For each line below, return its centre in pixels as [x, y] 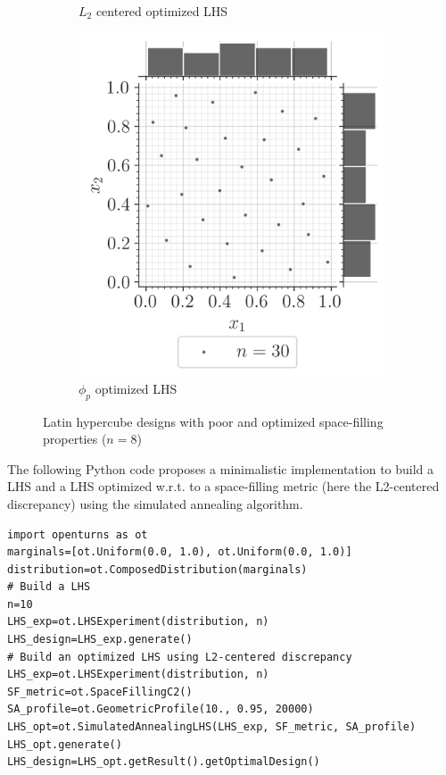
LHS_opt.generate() [65, 744]
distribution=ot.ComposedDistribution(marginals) [157, 569]
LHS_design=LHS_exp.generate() [100, 640]
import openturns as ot [78, 534]
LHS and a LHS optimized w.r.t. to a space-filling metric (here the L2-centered [223, 486]
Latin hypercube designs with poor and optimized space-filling [213, 421]
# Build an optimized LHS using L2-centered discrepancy [180, 657]
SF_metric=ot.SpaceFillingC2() [100, 692]
